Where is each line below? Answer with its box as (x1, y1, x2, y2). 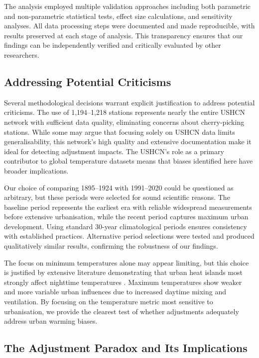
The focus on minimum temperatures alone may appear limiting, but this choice (4, 257, 249, 268)
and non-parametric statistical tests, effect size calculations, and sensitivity (4, 10, 233, 21)
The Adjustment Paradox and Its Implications (4, 340, 248, 356)
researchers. (4, 49, 39, 60)
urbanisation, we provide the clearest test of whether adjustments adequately (4, 306, 239, 316)
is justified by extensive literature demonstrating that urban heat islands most (4, 267, 243, 277)
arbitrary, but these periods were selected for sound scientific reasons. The (4, 192, 230, 202)
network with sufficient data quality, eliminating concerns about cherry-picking (4, 116, 245, 127)
